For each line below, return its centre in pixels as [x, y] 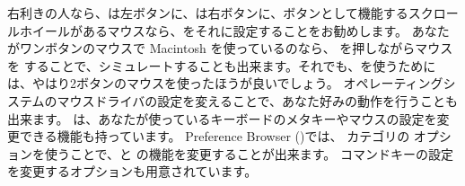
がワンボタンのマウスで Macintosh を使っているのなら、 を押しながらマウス [230, 48]
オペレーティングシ [399, 83]
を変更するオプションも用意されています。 [132, 171]
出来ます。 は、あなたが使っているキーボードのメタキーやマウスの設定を [222, 118]
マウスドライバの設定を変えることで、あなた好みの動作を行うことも [257, 100]
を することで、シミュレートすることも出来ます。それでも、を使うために [222, 65]
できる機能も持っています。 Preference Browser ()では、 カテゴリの [215, 136]
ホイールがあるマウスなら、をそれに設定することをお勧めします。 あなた [234, 30]
